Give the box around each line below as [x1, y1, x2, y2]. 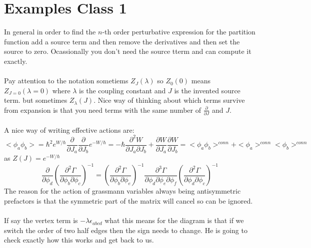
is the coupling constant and [79, 85, 166, 95]
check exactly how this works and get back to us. [4, 235, 154, 245]
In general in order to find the [4, 26, 96, 37]
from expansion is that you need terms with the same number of [4, 104, 201, 115]
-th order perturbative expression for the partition [102, 26, 255, 37]
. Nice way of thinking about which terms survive [93, 95, 245, 105]
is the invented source [174, 85, 240, 95]
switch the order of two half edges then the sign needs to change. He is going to [4, 225, 247, 235]
